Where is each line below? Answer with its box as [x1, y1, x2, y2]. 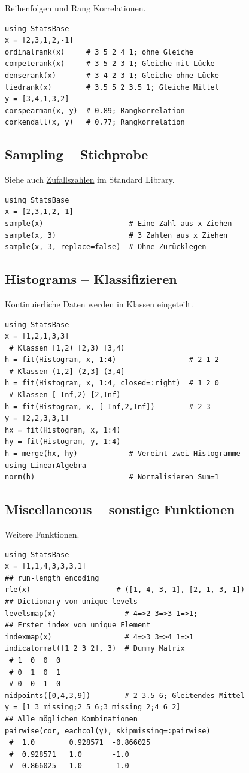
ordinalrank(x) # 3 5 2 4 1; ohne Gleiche [5, 47, 193, 56]
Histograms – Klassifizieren [5, 270, 177, 288]
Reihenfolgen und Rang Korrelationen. [5, 2, 146, 14]
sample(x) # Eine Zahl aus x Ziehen [5, 219, 232, 228]
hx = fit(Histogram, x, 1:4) [5, 425, 121, 434]
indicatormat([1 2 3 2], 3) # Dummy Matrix [5, 644, 185, 653]
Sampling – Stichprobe [5, 145, 148, 164]
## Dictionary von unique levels [5, 597, 138, 606]
